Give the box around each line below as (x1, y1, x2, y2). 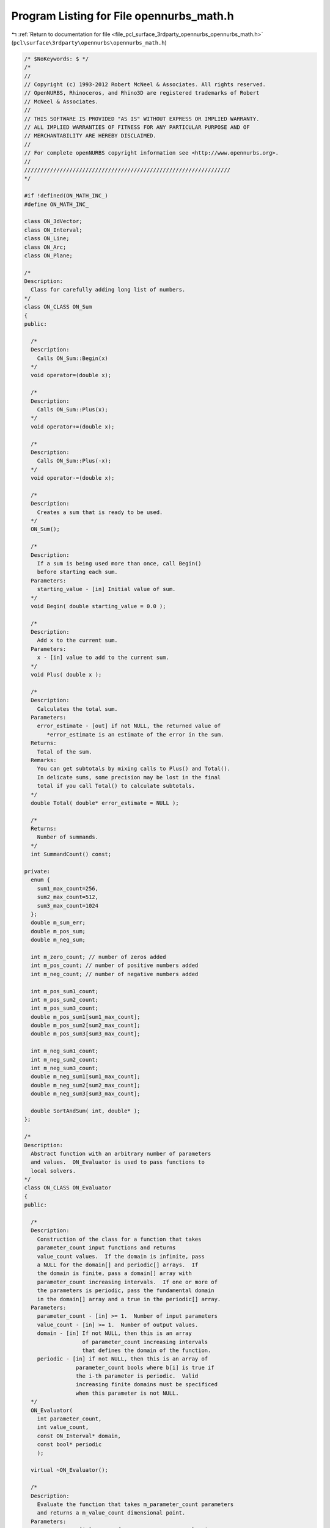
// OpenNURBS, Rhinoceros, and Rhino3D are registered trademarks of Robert (24, 89, 260, 97)
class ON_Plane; (24, 252, 73, 259)
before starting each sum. (37, 568, 119, 576)
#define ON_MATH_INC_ (24, 200, 89, 208)
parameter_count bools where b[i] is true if (75, 1364, 215, 1371)
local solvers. (31, 1167, 76, 1174)
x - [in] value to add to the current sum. (37, 654, 169, 661)
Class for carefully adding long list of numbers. (31, 286, 186, 293)
